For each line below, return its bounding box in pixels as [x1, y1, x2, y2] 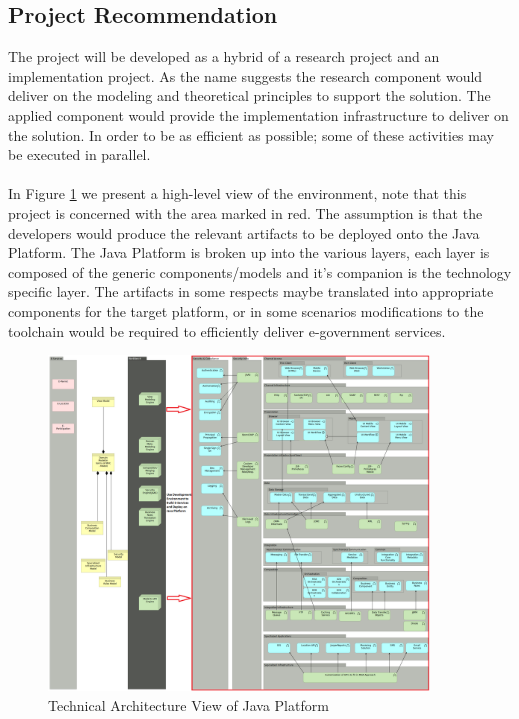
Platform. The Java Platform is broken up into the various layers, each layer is [8, 242, 490, 263]
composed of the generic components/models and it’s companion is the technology [8, 261, 512, 282]
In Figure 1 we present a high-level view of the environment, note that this [8, 183, 467, 204]
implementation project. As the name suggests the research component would [8, 65, 483, 86]
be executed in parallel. [8, 144, 151, 165]
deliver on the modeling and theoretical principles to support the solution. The [8, 85, 491, 106]
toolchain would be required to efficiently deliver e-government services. [8, 320, 446, 341]
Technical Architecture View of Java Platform [48, 694, 329, 715]
